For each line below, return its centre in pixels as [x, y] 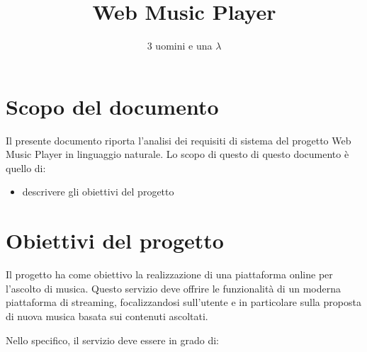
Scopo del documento [112, 106]
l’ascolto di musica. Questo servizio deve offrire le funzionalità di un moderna [173, 288]
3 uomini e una [180, 46]
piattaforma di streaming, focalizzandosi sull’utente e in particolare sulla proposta [183, 302]
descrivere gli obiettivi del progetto [98, 192]
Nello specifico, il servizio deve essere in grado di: [112, 340]
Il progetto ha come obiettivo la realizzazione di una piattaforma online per [169, 274]
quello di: [26, 168]
